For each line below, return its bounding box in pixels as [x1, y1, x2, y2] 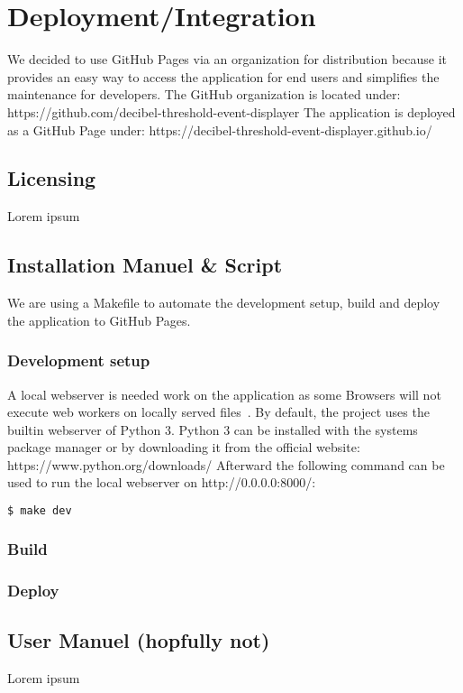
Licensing [7, 164, 96, 192]
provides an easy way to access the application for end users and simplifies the [7, 67, 440, 86]
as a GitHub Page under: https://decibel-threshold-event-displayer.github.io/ [7, 120, 432, 139]
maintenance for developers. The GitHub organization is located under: [7, 85, 401, 104]
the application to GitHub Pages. [7, 310, 191, 329]
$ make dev [7, 504, 72, 518]
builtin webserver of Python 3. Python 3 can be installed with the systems [7, 420, 418, 439]
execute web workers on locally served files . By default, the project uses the [7, 402, 430, 421]
